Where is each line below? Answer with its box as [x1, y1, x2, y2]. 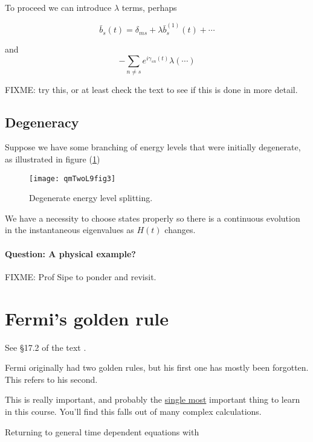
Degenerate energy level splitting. [29, 191, 153, 204]
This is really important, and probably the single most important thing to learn [5, 393, 300, 406]
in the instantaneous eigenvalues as [5, 223, 134, 236]
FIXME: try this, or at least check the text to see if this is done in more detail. [5, 83, 298, 95]
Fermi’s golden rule [5, 306, 169, 330]
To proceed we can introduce [5, 1, 112, 13]
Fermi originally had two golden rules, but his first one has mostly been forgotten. [5, 361, 309, 374]
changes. [164, 223, 196, 236]
